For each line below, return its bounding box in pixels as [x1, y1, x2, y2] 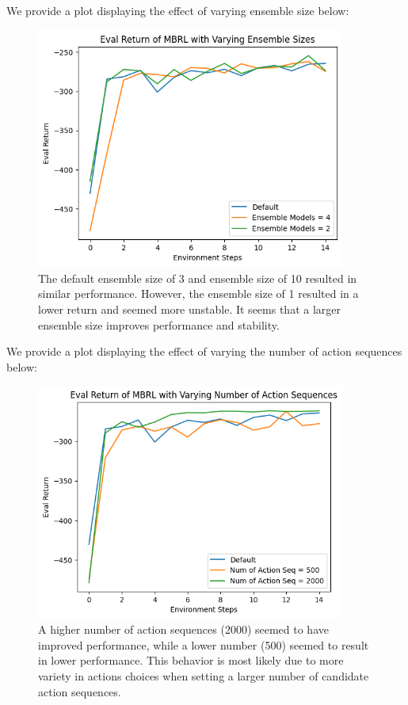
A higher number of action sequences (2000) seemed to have [38, 621, 329, 638]
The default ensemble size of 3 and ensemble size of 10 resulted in [38, 269, 357, 286]
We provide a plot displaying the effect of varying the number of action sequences [6, 343, 402, 360]
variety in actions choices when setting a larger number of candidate [38, 667, 369, 684]
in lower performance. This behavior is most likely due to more [38, 652, 344, 669]
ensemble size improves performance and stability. [38, 316, 280, 333]
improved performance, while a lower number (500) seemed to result [38, 636, 369, 653]
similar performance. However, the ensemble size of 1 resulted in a [38, 285, 359, 302]
